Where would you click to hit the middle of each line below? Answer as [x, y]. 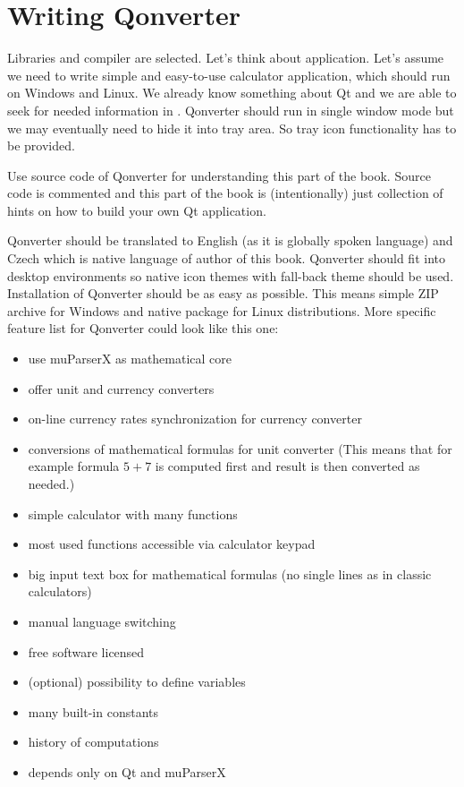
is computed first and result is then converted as [287, 466]
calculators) [60, 591]
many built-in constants [93, 711]
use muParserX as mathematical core [130, 359]
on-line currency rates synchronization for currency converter [195, 419]
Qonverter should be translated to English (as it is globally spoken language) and [230, 240]
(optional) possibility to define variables [137, 682]
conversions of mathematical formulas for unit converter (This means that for [240, 448]
